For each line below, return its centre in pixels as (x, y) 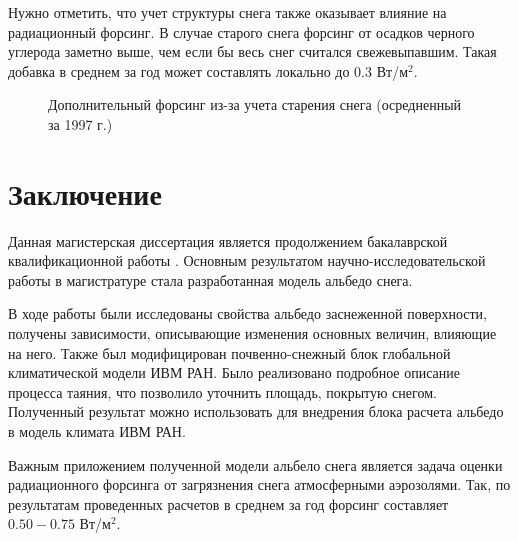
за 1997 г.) (80, 123)
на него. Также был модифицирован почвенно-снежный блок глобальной (229, 352)
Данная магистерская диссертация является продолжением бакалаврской (228, 240)
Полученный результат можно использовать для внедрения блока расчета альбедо (256, 411)
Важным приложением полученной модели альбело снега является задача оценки (255, 464)
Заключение (85, 192)
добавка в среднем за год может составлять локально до (179, 70)
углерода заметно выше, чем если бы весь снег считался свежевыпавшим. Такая (252, 51)
